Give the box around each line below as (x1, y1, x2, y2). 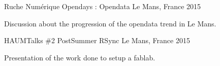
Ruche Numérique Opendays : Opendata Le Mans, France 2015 (4, 1, 201, 11)
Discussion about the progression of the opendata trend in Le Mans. (4, 18, 216, 28)
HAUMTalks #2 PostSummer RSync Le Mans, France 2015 (4, 35, 190, 46)
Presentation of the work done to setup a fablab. (4, 52, 155, 62)
